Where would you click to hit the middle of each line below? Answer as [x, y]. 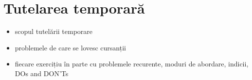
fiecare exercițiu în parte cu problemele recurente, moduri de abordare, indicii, [132, 64]
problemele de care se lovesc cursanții [70, 47]
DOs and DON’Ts [42, 73]
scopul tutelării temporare [54, 31]
